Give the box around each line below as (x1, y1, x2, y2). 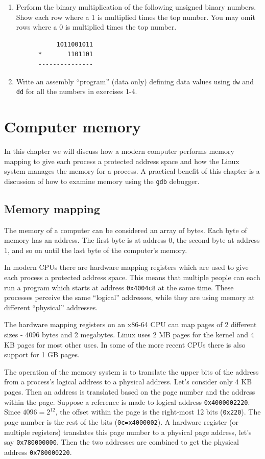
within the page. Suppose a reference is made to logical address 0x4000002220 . (4, 396, 250, 407)
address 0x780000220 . (4, 446, 72, 457)
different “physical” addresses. (4, 302, 98, 312)
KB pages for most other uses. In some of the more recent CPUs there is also (4, 339, 246, 350)
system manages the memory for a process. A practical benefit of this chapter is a (4, 166, 260, 176)
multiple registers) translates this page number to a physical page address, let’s (4, 426, 252, 437)
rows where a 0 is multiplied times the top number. (16, 21, 177, 32)
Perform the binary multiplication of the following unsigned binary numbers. (16, 2, 256, 12)
